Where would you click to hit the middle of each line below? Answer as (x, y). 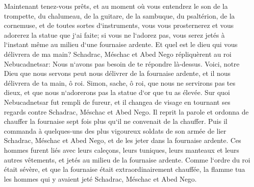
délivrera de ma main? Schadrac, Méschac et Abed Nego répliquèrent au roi (118, 54)
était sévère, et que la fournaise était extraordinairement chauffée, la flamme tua (125, 169)
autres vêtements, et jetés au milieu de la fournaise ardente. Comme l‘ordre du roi (127, 159)
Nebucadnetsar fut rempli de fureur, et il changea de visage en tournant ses (117, 102)
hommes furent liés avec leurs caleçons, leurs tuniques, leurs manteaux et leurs (122, 150)
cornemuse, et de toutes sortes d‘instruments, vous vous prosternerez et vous (119, 25)
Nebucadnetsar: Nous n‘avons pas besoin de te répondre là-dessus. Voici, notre (122, 63)
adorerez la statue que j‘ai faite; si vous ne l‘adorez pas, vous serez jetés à (114, 35)
